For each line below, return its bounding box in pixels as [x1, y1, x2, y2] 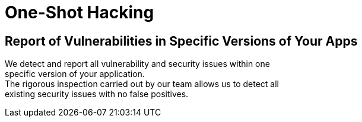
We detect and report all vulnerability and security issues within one [5, 59, 270, 69]
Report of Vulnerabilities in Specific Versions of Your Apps [5, 33, 358, 49]
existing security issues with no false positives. [5, 89, 189, 99]
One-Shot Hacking [5, 2, 154, 23]
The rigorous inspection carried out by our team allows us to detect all [5, 79, 279, 89]
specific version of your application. [5, 69, 145, 79]
